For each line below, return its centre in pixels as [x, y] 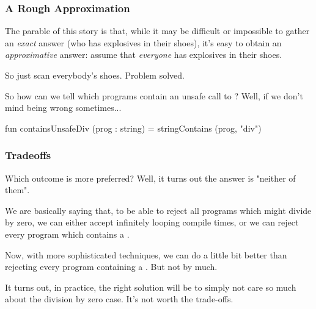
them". [17, 190]
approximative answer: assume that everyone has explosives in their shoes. [144, 55]
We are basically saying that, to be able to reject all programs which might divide [158, 210]
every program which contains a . [67, 234]
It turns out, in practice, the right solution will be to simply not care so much [151, 287]
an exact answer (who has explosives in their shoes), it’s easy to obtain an [143, 42]
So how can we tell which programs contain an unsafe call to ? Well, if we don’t [154, 95]
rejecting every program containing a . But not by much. [111, 267]
